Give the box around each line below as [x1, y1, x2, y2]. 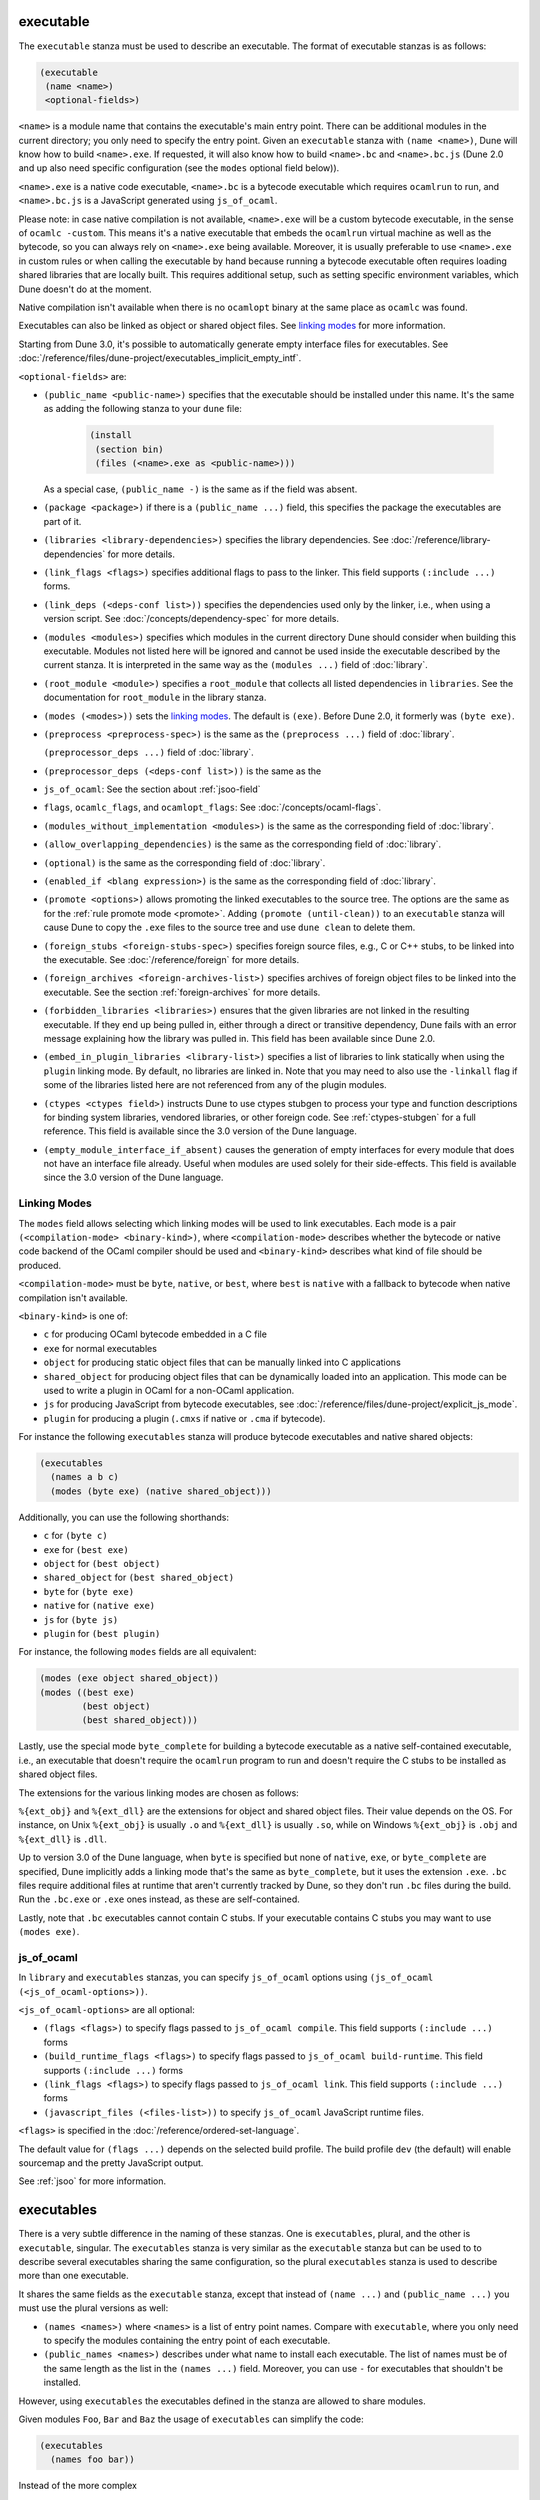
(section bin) [95, 443, 164, 455]
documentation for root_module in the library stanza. [43, 691, 267, 704]
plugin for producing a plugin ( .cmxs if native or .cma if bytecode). [43, 1412, 326, 1424]
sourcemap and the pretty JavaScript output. [18, 2156, 204, 2169]
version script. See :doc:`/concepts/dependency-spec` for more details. [43, 613, 340, 625]
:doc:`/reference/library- [390, 534, 491, 546]
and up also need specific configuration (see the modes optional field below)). [18, 162, 340, 174]
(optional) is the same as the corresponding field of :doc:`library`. [43, 856, 326, 869]
